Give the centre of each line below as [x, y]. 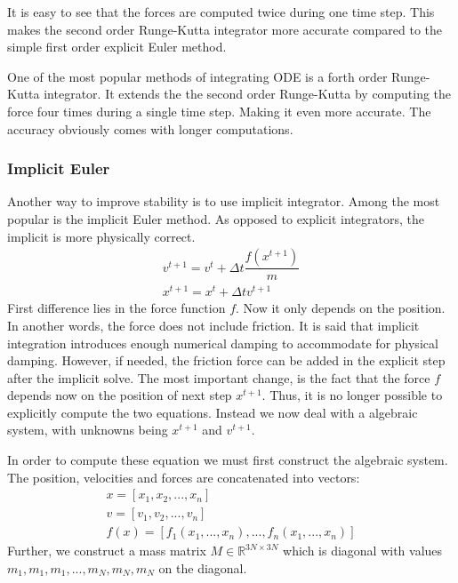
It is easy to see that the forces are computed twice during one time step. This [221, 12]
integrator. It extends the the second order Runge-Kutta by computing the [248, 94]
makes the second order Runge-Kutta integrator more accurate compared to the [225, 29]
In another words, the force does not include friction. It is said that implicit [213, 325]
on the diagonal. [203, 567]
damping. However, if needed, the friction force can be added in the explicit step [226, 360]
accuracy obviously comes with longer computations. [150, 128]
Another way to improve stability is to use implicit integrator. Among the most [224, 201]
